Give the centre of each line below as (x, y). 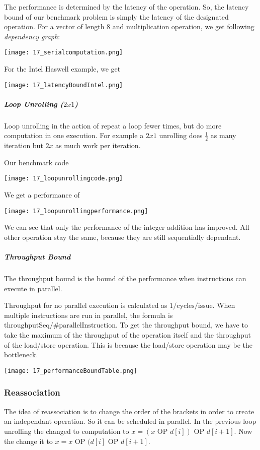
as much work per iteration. (98, 145)
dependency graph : (32, 36)
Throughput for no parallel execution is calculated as (86, 305)
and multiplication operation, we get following (183, 26)
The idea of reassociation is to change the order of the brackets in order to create (129, 411)
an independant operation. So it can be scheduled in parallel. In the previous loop (130, 421)
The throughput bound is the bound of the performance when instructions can (125, 278)
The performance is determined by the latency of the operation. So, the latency (126, 7)
